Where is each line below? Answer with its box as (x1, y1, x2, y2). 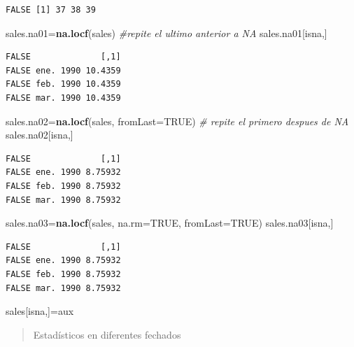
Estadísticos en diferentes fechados (33, 327, 181, 341)
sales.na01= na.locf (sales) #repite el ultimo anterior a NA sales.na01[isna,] (6, 25, 327, 40)
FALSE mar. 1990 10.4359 (6, 92, 121, 103)
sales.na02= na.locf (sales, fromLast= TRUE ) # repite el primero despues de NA (6, 113, 349, 128)
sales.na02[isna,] (6, 127, 73, 142)
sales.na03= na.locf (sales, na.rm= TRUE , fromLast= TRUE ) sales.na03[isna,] (6, 215, 334, 230)
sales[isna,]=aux (6, 304, 74, 318)
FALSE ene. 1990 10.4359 (6, 65, 121, 76)
